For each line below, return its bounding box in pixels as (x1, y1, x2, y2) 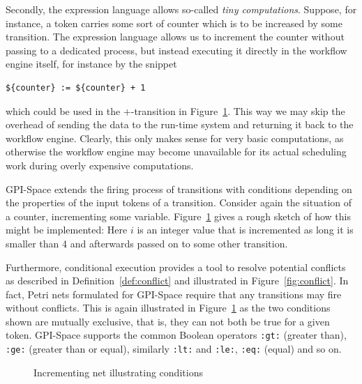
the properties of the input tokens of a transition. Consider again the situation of (6, 195, 352, 210)
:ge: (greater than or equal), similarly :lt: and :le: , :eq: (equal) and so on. (6, 341, 342, 356)
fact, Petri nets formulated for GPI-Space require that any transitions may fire (6, 286, 342, 301)
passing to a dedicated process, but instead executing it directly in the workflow (6, 43, 347, 57)
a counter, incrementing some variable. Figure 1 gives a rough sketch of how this (6, 208, 351, 223)
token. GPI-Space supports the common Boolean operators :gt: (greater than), (6, 328, 347, 342)
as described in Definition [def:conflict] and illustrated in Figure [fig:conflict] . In (6, 273, 349, 288)
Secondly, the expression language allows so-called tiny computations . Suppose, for (6, 2, 357, 16)
